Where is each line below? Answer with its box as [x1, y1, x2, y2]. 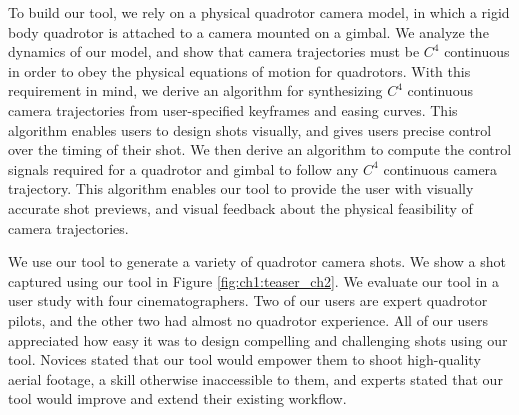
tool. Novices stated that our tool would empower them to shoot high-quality [8, 349, 481, 370]
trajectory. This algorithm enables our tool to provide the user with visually [8, 178, 474, 199]
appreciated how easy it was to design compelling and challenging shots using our [8, 329, 508, 350]
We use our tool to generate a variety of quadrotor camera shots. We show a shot [8, 251, 506, 272]
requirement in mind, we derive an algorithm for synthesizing [8, 80, 383, 101]
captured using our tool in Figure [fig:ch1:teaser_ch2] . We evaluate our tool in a [8, 270, 499, 291]
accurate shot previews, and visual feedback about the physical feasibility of [8, 197, 473, 218]
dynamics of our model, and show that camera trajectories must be [8, 41, 420, 62]
